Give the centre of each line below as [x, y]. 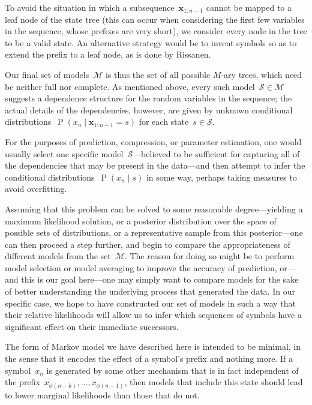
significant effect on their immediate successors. [92, 326]
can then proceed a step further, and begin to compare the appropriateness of [148, 244]
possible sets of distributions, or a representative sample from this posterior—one [154, 232]
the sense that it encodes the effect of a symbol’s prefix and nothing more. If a [149, 358]
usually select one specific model [64, 153]
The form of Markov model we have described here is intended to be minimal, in [153, 346]
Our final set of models [47, 74]
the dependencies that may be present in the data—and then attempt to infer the [155, 165]
